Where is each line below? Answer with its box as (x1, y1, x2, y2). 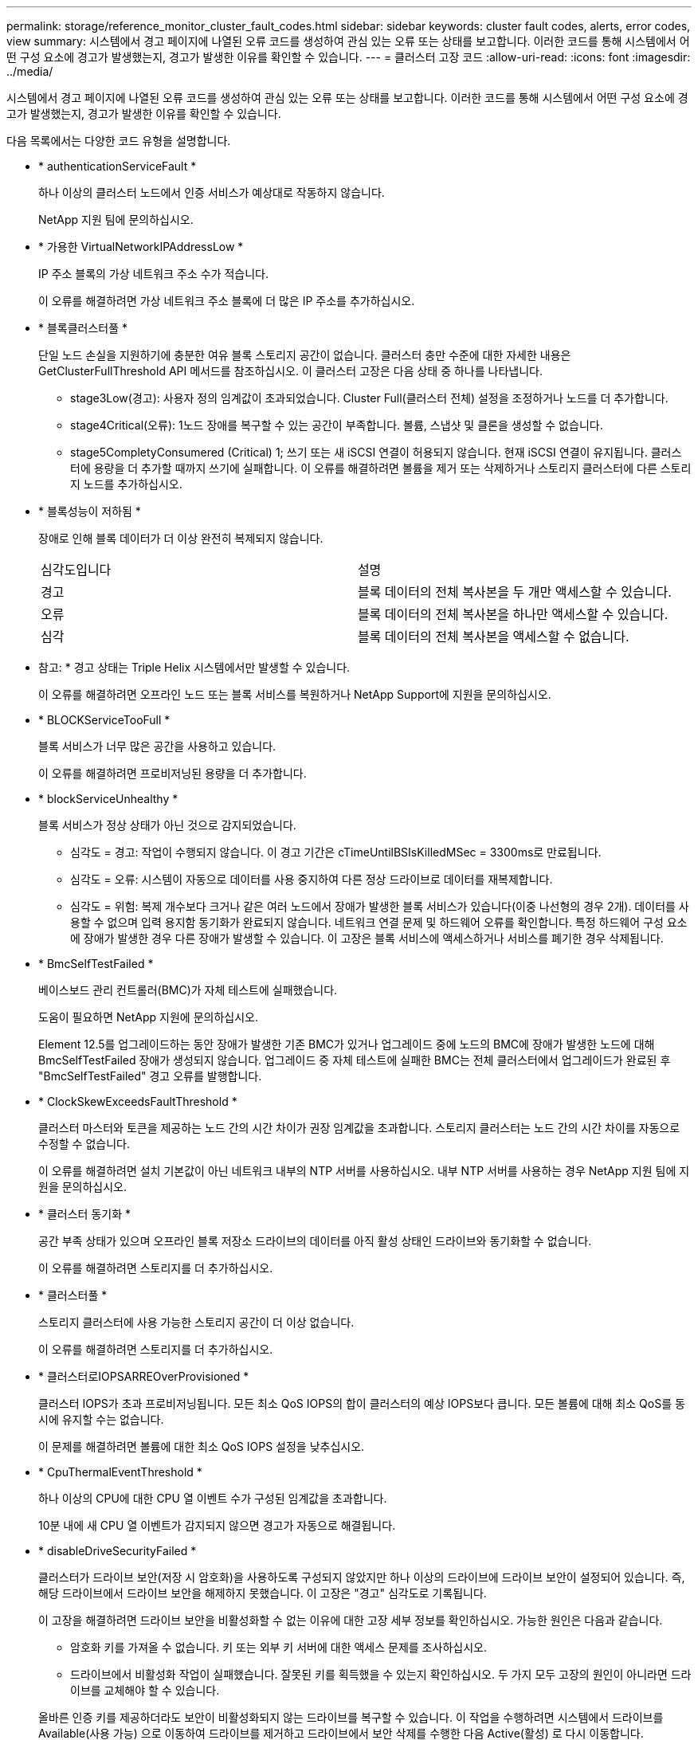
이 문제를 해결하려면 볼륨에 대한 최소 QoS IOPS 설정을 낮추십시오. (38, 1440, 365, 1453)
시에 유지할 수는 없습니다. (38, 1413, 164, 1426)
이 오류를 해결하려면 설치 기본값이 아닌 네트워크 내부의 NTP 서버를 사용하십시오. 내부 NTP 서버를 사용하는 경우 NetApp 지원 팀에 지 (38, 1164, 690, 1178)
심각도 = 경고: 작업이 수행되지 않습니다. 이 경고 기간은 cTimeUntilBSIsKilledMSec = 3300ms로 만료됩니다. (70, 845, 602, 859)
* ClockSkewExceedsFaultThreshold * (38, 1095, 237, 1108)
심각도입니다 (41, 562, 112, 578)
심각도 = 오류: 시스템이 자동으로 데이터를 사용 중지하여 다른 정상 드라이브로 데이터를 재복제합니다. (70, 872, 553, 886)
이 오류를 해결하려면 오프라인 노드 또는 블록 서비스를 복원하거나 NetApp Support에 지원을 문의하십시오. (38, 688, 551, 701)
